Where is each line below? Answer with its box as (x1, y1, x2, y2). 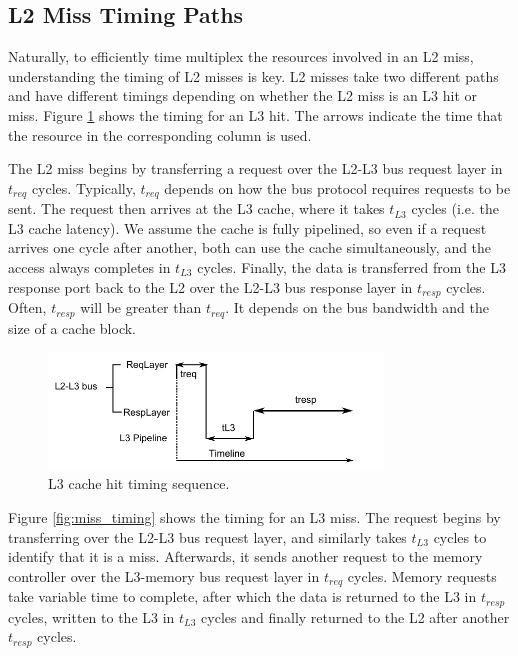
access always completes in (8, 257, 171, 277)
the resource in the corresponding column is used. (8, 124, 312, 145)
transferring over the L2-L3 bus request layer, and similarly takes (8, 526, 407, 547)
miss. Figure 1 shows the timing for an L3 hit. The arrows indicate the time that (8, 104, 503, 125)
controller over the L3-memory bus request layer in (8, 565, 320, 586)
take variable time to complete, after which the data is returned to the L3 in (8, 586, 477, 607)
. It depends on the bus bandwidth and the (225, 297, 490, 318)
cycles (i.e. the (411, 198, 499, 219)
